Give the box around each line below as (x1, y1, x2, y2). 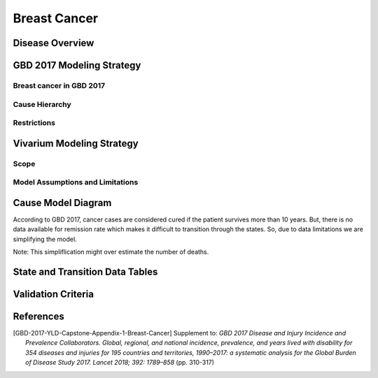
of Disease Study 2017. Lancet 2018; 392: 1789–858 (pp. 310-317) (25, 358, 215, 367)
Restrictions (13, 118, 56, 128)
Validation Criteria (13, 288, 94, 300)
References (13, 310, 64, 322)
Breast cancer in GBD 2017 (13, 80, 106, 90)
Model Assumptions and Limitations (13, 177, 139, 187)
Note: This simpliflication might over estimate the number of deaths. (13, 248, 209, 256)
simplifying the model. (13, 235, 77, 243)
